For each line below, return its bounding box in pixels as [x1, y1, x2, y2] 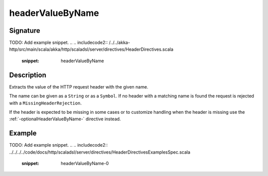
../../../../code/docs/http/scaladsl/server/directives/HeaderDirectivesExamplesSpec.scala [9, 149, 191, 155]
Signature [9, 26, 41, 35]
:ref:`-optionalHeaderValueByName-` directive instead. [9, 116, 121, 122]
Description [9, 71, 47, 79]
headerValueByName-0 [61, 161, 109, 166]
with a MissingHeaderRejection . [9, 100, 82, 106]
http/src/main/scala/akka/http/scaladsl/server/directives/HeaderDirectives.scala [9, 46, 174, 52]
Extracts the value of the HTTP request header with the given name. [9, 84, 148, 89]
